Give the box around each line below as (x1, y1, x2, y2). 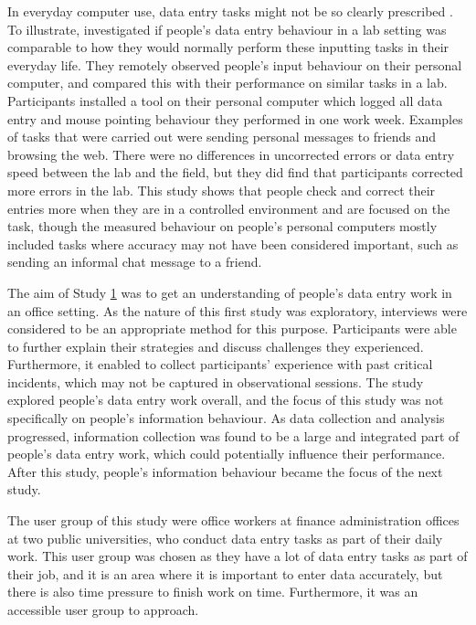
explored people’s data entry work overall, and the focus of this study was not (7, 390, 444, 409)
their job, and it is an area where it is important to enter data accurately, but (7, 564, 443, 583)
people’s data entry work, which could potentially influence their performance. (7, 444, 446, 463)
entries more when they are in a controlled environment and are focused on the (7, 198, 450, 217)
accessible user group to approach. (7, 600, 199, 619)
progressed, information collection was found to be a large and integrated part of (7, 426, 460, 445)
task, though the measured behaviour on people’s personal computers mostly (7, 217, 438, 236)
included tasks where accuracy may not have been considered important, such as (7, 234, 459, 253)
